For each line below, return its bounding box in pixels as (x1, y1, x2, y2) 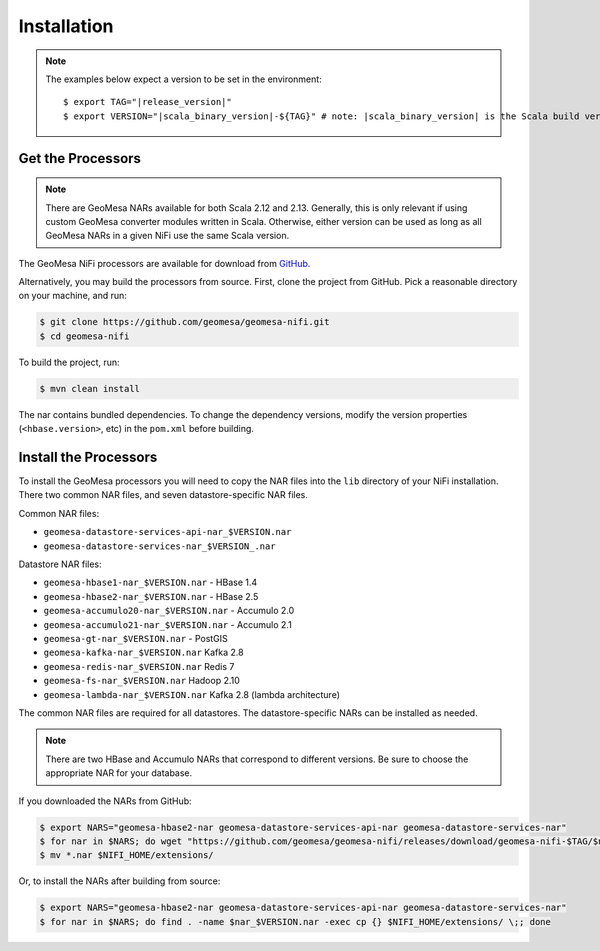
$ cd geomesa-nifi (39, 330, 130, 342)
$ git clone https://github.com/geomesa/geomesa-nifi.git (39, 316, 330, 328)
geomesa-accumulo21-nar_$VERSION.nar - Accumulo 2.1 (43, 618, 292, 630)
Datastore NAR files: (18, 558, 102, 570)
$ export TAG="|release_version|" (63, 96, 232, 108)
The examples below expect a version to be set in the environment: (45, 73, 322, 85)
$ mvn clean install (39, 383, 140, 394)
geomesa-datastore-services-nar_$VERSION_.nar (43, 540, 276, 552)
